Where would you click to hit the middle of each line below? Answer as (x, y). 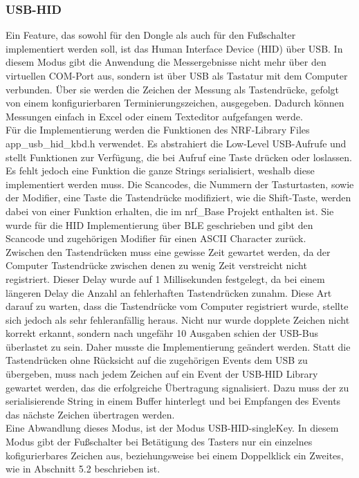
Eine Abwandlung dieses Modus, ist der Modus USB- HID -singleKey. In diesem (172, 428)
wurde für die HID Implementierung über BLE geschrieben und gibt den (159, 224)
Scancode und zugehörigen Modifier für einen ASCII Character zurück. (156, 238)
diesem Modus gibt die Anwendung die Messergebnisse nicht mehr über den (166, 62)
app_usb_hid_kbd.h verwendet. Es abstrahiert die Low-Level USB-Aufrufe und (176, 143)
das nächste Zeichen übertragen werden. (90, 414)
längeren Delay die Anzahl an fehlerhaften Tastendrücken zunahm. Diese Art (169, 292)
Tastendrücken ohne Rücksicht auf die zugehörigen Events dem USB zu (157, 360)
